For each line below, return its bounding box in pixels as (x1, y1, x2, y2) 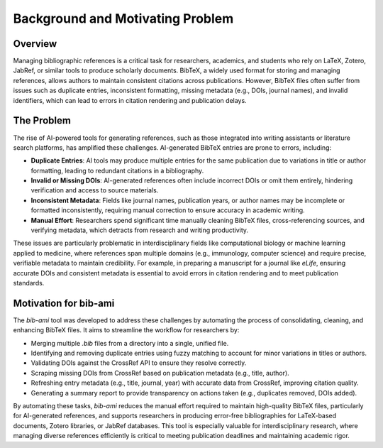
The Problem (13, 114, 71, 127)
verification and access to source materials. (30, 186, 159, 195)
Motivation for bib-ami (13, 297, 115, 309)
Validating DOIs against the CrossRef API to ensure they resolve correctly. (30, 359, 247, 367)
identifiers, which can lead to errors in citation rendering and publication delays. (13, 96, 248, 104)
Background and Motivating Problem (13, 11, 234, 26)
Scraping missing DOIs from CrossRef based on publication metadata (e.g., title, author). (30, 368, 290, 377)
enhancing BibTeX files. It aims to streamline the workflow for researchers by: (13, 326, 240, 334)
